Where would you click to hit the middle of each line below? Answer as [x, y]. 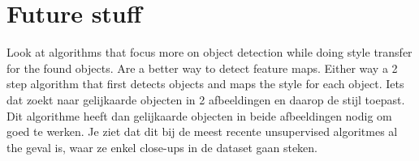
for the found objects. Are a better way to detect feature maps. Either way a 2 [202, 68]
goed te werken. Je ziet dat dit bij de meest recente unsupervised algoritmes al [202, 131]
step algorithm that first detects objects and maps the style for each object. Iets [205, 84]
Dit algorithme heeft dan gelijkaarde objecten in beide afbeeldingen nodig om [199, 115]
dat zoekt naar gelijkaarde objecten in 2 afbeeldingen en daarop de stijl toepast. [206, 99]
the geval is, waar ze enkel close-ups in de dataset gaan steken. [162, 147]
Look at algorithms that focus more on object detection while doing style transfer [209, 52]
